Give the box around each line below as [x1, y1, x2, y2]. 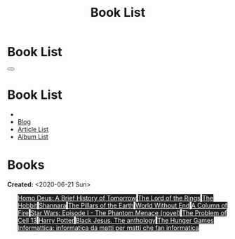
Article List [17, 125, 49, 133]
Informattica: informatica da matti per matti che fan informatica [17, 224, 199, 232]
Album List [17, 132, 49, 141]
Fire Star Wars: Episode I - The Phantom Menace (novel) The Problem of [17, 208, 227, 217]
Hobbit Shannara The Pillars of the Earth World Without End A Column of [17, 201, 228, 210]
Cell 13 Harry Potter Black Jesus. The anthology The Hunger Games [17, 216, 214, 224]
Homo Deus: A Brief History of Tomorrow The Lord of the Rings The [17, 193, 214, 202]
